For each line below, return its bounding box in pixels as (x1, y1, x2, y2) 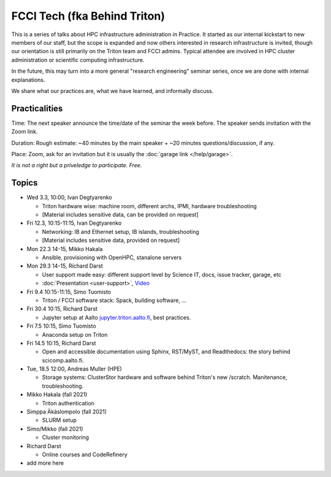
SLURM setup (42, 416, 77, 424)
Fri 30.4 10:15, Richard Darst (26, 305, 98, 312)
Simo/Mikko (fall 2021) (26, 425, 83, 432)
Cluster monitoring (42, 434, 89, 441)
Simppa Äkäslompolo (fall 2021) (26, 408, 107, 416)
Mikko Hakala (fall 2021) (26, 391, 88, 398)
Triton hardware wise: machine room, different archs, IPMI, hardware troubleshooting (42, 202, 257, 209)
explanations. (11, 76, 45, 83)
